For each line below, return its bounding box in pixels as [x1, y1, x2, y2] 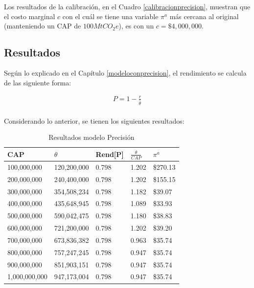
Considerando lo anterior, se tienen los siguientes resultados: [4, 115, 185, 126]
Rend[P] [95, 149, 124, 159]
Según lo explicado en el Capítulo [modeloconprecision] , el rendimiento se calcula [4, 67, 247, 78]
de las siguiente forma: [4, 77, 71, 87]
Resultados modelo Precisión [48, 132, 135, 142]
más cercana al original [169, 11, 239, 21]
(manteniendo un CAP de [4, 21, 81, 31]
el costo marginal [4, 11, 55, 21]
